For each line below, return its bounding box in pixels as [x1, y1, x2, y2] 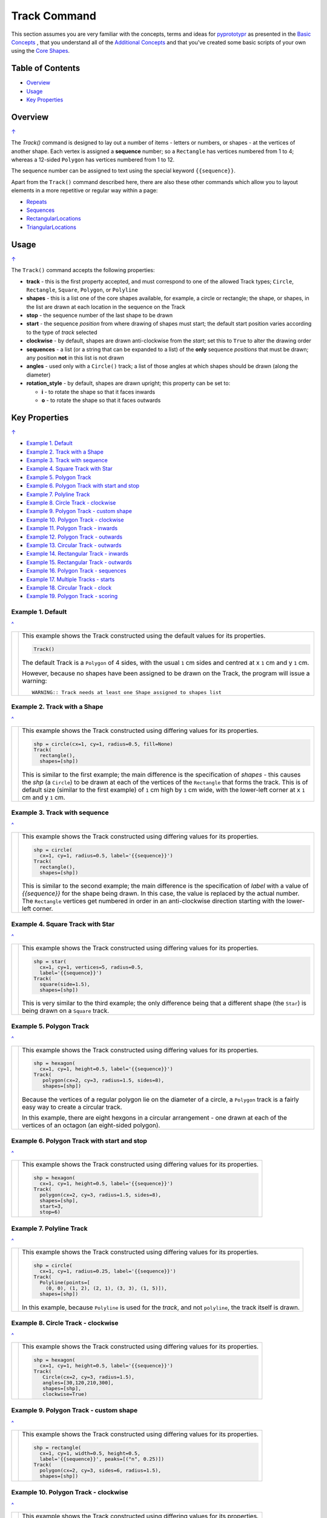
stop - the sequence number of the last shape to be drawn [26, 311, 173, 319]
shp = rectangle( [33, 1445, 82, 1451]
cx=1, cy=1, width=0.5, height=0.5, [39, 1450, 140, 1457]
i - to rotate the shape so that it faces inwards [41, 388, 156, 395]
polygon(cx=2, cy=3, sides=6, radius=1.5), [39, 1467, 162, 1474]
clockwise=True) [42, 1391, 87, 1398]
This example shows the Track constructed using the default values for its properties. [22, 631, 266, 640]
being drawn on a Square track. [22, 1007, 110, 1015]
